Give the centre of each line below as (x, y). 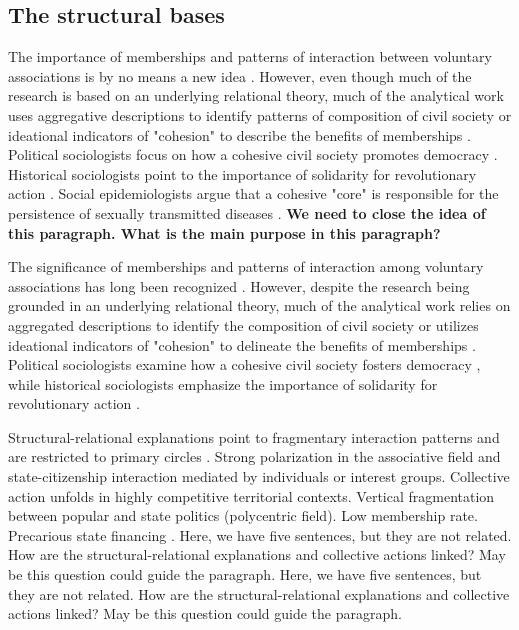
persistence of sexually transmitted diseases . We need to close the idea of (247, 212)
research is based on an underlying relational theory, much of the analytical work (256, 95)
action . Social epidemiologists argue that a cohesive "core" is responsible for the (253, 193)
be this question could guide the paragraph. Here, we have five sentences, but (245, 574)
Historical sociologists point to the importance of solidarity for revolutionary (242, 173)
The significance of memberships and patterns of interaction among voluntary (246, 266)
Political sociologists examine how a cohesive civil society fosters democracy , (244, 364)
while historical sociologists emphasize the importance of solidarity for (223, 383)
